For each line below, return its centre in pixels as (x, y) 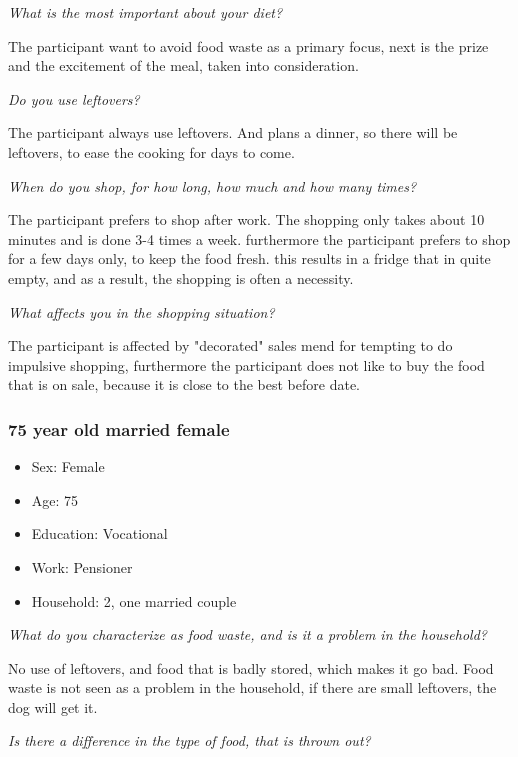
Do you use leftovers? (74, 98)
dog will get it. (53, 706)
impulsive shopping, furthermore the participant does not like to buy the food (246, 364)
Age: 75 (55, 499)
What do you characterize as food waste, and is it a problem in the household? (247, 634)
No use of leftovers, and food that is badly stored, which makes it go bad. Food (251, 667)
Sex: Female (68, 466)
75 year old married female (119, 428)
